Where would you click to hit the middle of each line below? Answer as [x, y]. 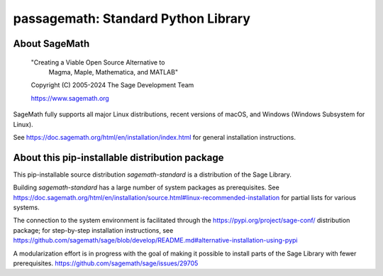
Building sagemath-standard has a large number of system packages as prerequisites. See [146, 187]
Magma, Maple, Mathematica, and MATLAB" [113, 72]
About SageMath [51, 44]
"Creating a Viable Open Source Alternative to [98, 62]
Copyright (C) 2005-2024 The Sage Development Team [112, 85]
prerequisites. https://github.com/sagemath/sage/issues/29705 [106, 263]
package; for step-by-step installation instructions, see [93, 230]
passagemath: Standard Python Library [132, 18]
